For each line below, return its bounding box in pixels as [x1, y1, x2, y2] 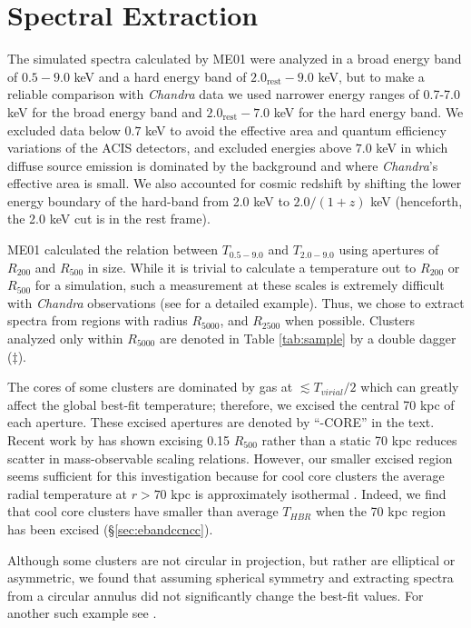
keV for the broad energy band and [7, 102, 202, 121]
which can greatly [360, 377, 459, 396]
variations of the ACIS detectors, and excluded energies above [7, 138, 352, 157]
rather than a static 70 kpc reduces [261, 431, 457, 449]
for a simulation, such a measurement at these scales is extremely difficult [34, 275, 445, 294]
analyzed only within [7, 329, 123, 348]
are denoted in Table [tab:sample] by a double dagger [159, 329, 456, 348]
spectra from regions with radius [7, 311, 188, 330]
